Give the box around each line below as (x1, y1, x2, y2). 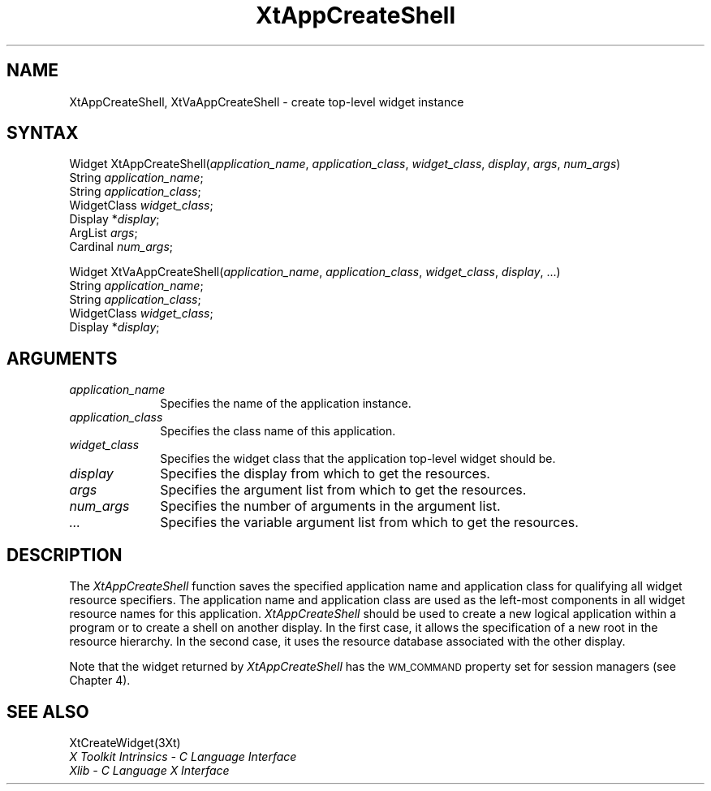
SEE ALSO (6, 701, 89, 722)
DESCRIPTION (6, 544, 123, 565)
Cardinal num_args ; (69, 240, 174, 254)
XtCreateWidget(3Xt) (69, 735, 181, 750)
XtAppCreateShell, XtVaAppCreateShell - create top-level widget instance (69, 94, 464, 109)
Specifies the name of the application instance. (160, 396, 412, 411)
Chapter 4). (69, 673, 131, 688)
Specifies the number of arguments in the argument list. (160, 498, 501, 515)
